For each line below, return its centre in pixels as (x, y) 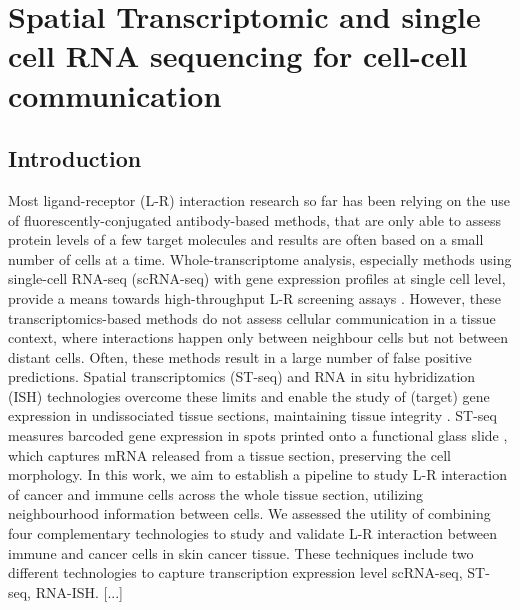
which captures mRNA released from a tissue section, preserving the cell (229, 454)
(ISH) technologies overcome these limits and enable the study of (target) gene (249, 395)
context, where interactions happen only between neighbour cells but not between (258, 337)
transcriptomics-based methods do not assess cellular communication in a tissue (252, 317)
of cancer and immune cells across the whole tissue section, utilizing (216, 493)
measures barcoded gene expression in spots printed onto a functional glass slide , (258, 435)
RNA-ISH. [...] (79, 591)
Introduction (75, 158)
